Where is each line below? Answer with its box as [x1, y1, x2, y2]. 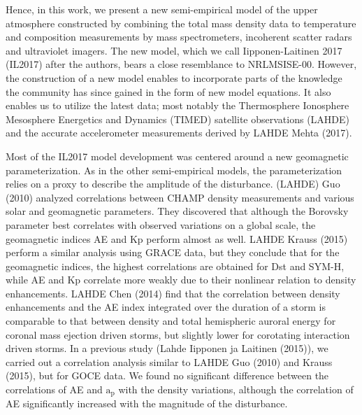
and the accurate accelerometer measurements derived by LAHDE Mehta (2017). [6, 125, 352, 140]
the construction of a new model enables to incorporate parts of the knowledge [6, 70, 342, 85]
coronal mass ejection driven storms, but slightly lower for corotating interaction [6, 327, 350, 342]
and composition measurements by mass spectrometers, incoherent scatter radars [6, 29, 352, 44]
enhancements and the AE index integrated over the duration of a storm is [6, 300, 326, 314]
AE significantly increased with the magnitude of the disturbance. [6, 396, 288, 411]
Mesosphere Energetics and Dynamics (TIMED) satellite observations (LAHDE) [6, 111, 350, 126]
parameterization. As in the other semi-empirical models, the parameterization [6, 162, 342, 177]
